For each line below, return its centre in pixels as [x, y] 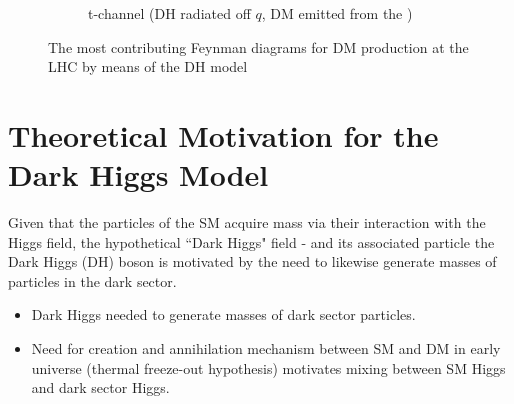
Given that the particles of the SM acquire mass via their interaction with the [247, 222]
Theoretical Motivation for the [223, 134]
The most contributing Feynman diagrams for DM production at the [258, 46]
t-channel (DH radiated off [169, 13]
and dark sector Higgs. [100, 387]
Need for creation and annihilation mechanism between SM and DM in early [266, 348]
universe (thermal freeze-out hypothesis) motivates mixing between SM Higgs [268, 367]
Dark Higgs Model [138, 174]
